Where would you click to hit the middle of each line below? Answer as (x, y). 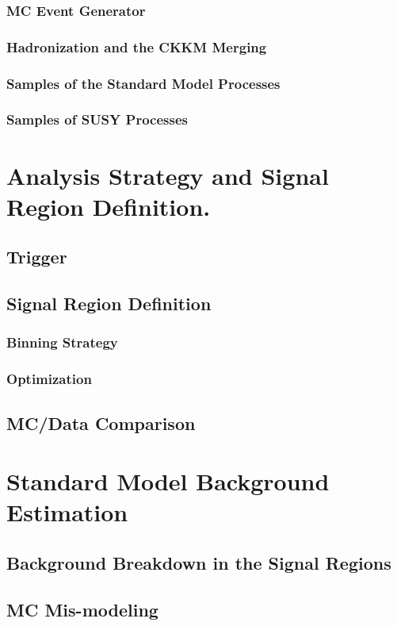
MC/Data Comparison (101, 422)
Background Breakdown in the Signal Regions (199, 562)
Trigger (37, 257)
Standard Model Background (168, 481)
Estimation (67, 512)
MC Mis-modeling (82, 609)
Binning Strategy (62, 342)
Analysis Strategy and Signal (168, 175)
